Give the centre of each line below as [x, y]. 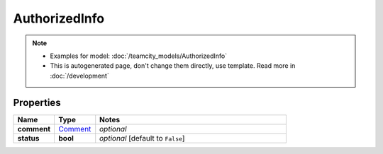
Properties [37, 102]
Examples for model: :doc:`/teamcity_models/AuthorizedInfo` [138, 56]
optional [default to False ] [142, 138]
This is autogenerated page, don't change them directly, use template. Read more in [173, 66]
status [28, 138]
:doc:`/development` [79, 76]
